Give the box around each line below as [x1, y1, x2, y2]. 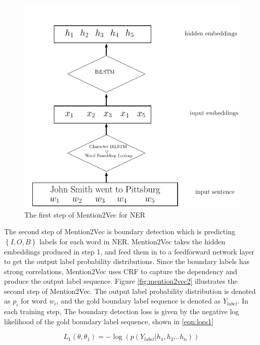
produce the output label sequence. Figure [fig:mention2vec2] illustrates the [4, 276, 238, 286]
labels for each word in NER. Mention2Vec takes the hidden [39, 236, 226, 246]
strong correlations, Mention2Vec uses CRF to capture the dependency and [4, 266, 237, 276]
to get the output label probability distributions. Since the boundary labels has [4, 256, 250, 267]
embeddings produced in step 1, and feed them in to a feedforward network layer [4, 246, 254, 256]
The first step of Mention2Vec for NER [24, 209, 146, 220]
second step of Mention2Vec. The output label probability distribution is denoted [4, 285, 256, 296]
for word [21, 295, 47, 306]
